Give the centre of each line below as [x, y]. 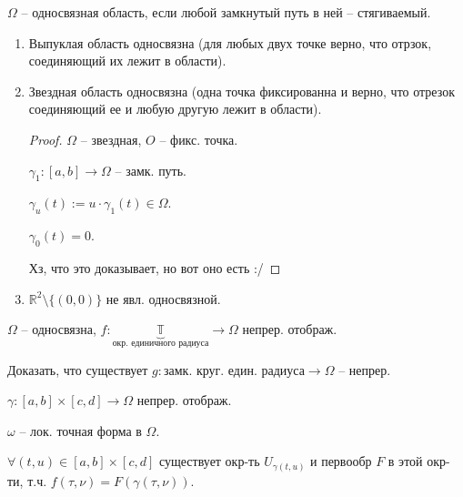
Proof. [45, 139]
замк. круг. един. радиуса [234, 371]
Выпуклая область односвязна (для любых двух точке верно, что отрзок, [230, 42]
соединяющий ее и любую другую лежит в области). [175, 109]
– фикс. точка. [199, 139]
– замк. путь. [151, 170]
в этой [405, 461]
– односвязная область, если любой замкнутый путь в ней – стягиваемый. [226, 12]
